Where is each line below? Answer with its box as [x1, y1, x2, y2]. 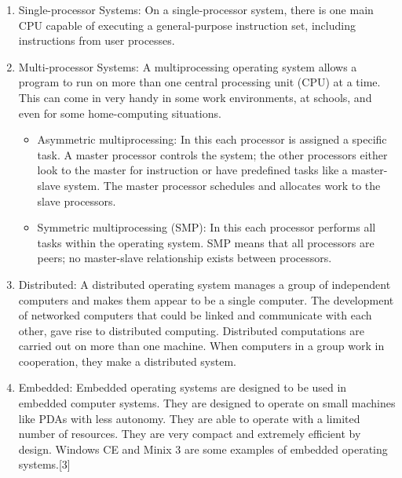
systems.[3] [18, 456, 71, 473]
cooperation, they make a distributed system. [18, 352, 236, 369]
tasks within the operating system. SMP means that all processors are [37, 234, 375, 250]
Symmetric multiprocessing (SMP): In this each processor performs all [37, 219, 376, 235]
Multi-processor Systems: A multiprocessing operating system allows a [18, 58, 357, 75]
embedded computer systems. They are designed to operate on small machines [18, 395, 396, 411]
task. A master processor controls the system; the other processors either [37, 146, 388, 162]
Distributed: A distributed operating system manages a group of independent [18, 275, 391, 292]
